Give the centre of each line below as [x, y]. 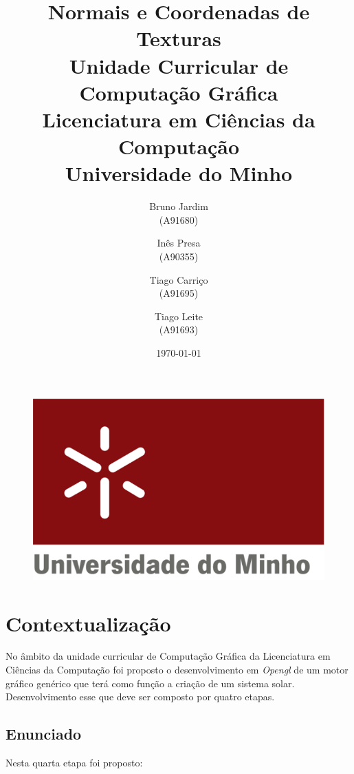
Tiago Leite [179, 316]
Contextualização [88, 623]
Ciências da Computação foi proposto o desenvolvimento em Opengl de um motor [177, 670]
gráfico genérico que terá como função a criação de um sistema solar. [150, 683]
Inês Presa [179, 243]
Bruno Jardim [179, 206]
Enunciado [44, 734]
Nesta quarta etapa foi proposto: [74, 763]
